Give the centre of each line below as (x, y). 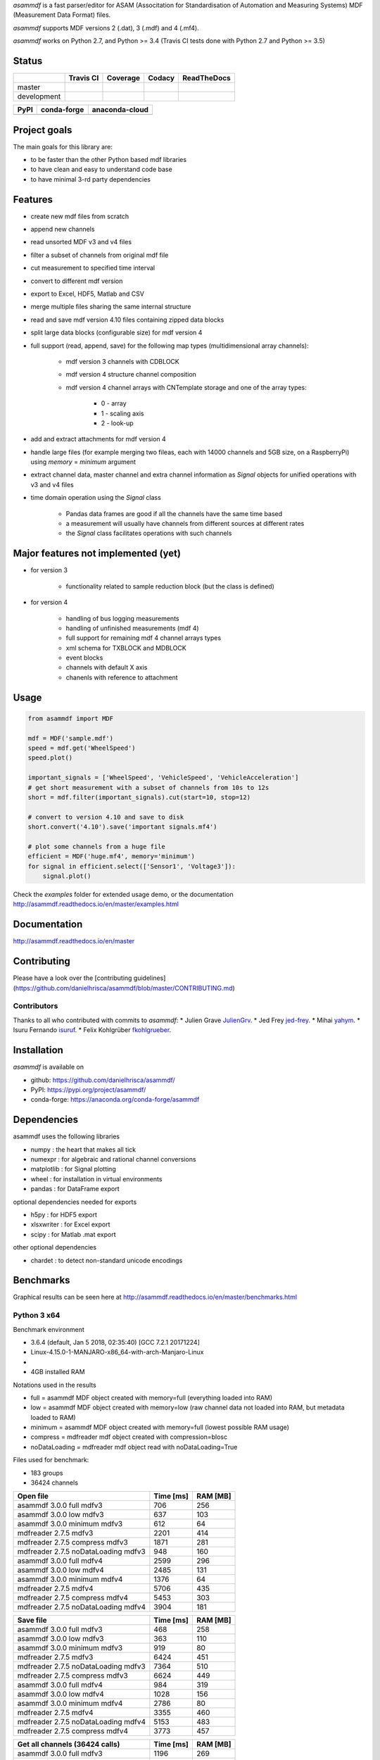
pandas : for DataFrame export (75, 1189)
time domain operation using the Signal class (96, 498)
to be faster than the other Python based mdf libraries (108, 159)
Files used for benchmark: (51, 1460)
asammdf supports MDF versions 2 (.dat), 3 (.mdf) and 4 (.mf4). (106, 27)
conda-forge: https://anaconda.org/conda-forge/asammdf (115, 1100)
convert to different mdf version (77, 281)
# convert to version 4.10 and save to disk (106, 817)
